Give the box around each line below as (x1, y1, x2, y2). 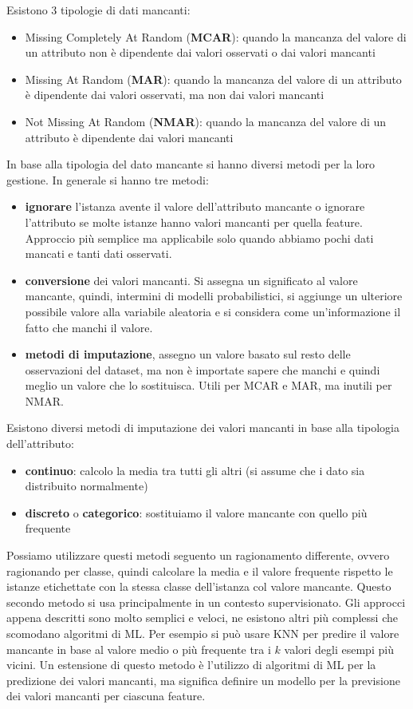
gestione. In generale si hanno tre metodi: (6, 171, 209, 188)
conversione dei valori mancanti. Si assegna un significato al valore (25, 271, 358, 288)
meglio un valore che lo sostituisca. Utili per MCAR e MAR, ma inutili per (25, 377, 392, 394)
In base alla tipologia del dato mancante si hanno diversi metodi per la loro (6, 156, 375, 172)
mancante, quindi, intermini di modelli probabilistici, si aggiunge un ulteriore (25, 287, 403, 304)
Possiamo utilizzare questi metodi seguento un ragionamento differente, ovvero (6, 547, 390, 564)
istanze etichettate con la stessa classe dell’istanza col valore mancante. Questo (6, 578, 391, 595)
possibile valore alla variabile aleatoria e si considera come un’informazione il (25, 303, 401, 319)
